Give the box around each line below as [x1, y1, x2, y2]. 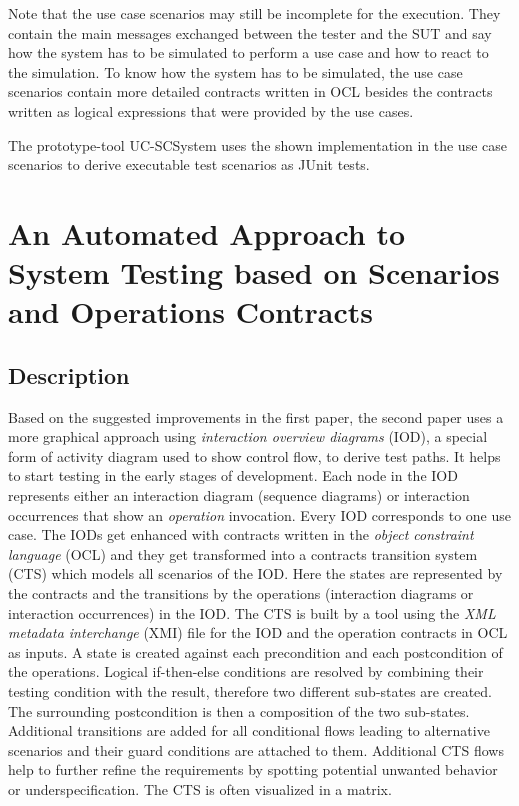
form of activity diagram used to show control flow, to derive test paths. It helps [8, 445, 501, 466]
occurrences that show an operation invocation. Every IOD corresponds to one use [8, 504, 511, 525]
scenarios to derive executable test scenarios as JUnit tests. [8, 154, 370, 175]
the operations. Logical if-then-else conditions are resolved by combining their [8, 661, 484, 682]
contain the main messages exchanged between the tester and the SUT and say [8, 22, 492, 43]
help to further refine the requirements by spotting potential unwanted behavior [8, 759, 498, 780]
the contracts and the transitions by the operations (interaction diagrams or [8, 583, 474, 604]
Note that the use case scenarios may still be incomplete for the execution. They [8, 3, 501, 23]
